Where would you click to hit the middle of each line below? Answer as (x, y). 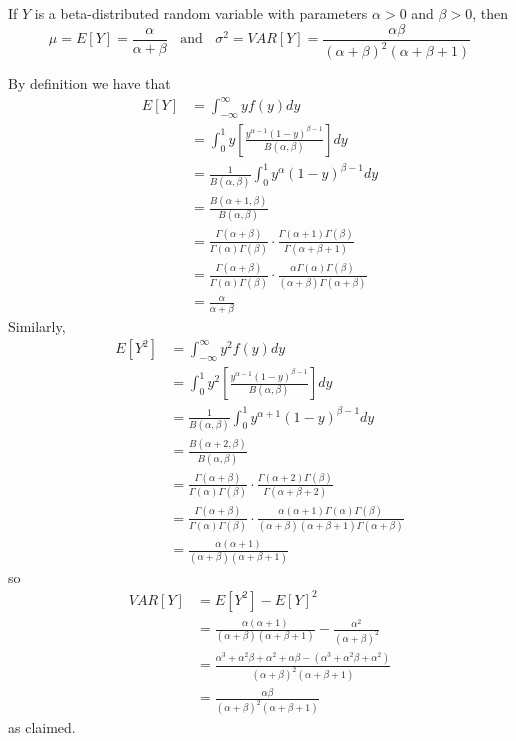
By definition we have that (89, 83)
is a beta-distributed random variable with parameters (201, 13)
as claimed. (42, 727)
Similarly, (37, 325)
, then (490, 13)
